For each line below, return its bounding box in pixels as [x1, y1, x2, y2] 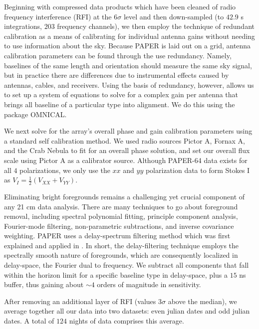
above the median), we [168, 296, 237, 306]
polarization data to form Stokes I [145, 164, 250, 175]
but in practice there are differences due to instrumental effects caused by [4, 70, 229, 80]
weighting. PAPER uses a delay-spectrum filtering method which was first [4, 230, 231, 241]
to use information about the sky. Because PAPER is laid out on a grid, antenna [4, 40, 251, 51]
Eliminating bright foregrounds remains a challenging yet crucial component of [4, 191, 245, 201]
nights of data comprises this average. [69, 316, 184, 326]
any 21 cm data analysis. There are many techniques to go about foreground [4, 201, 238, 211]
